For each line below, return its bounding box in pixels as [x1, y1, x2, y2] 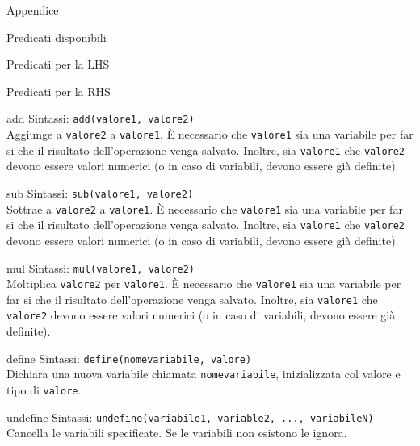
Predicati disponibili [6, 28, 107, 45]
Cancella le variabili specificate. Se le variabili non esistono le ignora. [6, 424, 347, 441]
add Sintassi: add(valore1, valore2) [6, 110, 195, 127]
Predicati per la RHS [6, 82, 111, 99]
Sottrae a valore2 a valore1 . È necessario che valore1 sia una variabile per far [6, 200, 403, 217]
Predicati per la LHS [6, 56, 110, 73]
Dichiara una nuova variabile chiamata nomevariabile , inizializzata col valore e [6, 365, 401, 382]
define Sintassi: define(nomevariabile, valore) [6, 349, 252, 366]
